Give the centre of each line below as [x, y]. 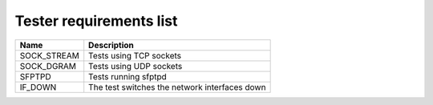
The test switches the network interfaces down [177, 87]
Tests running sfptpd [128, 76]
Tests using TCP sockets [135, 55]
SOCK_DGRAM [48, 66]
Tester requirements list [96, 21]
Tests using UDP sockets [136, 66]
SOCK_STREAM [49, 55]
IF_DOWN [38, 87]
